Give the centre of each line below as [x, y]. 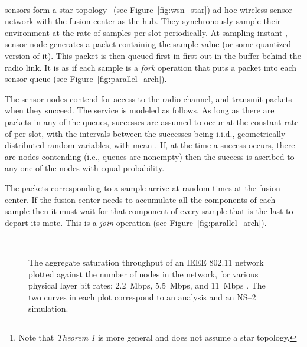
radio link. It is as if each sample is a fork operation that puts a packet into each [151, 67]
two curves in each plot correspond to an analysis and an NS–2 [142, 297]
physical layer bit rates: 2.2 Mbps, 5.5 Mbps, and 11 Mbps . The [147, 285]
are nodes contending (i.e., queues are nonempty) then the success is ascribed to [150, 156]
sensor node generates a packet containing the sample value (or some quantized [148, 44]
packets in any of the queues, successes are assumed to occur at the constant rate [152, 122]
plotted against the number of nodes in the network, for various [143, 274]
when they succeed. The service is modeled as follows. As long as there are [140, 110]
